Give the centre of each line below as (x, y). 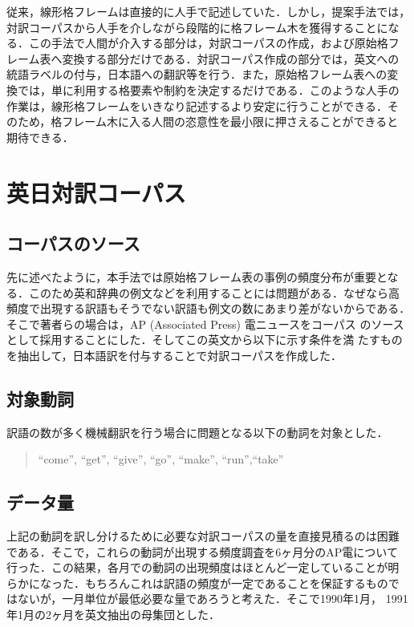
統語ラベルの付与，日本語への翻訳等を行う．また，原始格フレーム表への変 (203, 74)
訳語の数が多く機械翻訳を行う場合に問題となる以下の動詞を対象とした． (197, 432)
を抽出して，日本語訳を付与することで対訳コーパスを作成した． (175, 355)
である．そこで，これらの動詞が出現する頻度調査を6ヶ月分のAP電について (202, 551)
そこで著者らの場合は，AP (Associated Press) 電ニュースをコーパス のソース (205, 324)
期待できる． (40, 137)
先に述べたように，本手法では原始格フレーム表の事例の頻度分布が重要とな (203, 276)
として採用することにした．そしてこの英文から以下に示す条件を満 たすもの (205, 340)
